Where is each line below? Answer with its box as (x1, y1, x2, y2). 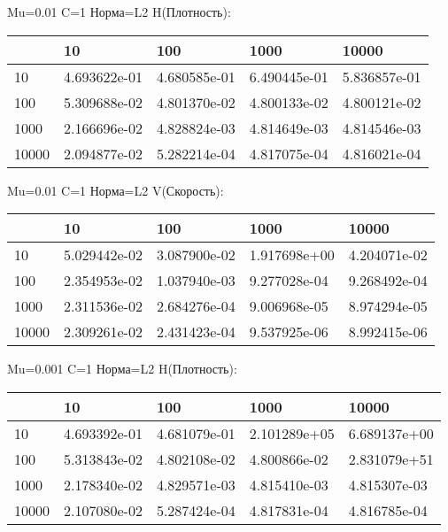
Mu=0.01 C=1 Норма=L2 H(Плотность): (7, 3, 231, 20)
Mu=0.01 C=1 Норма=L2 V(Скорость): (7, 181, 224, 199)
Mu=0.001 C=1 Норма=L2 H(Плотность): (7, 359, 237, 378)
